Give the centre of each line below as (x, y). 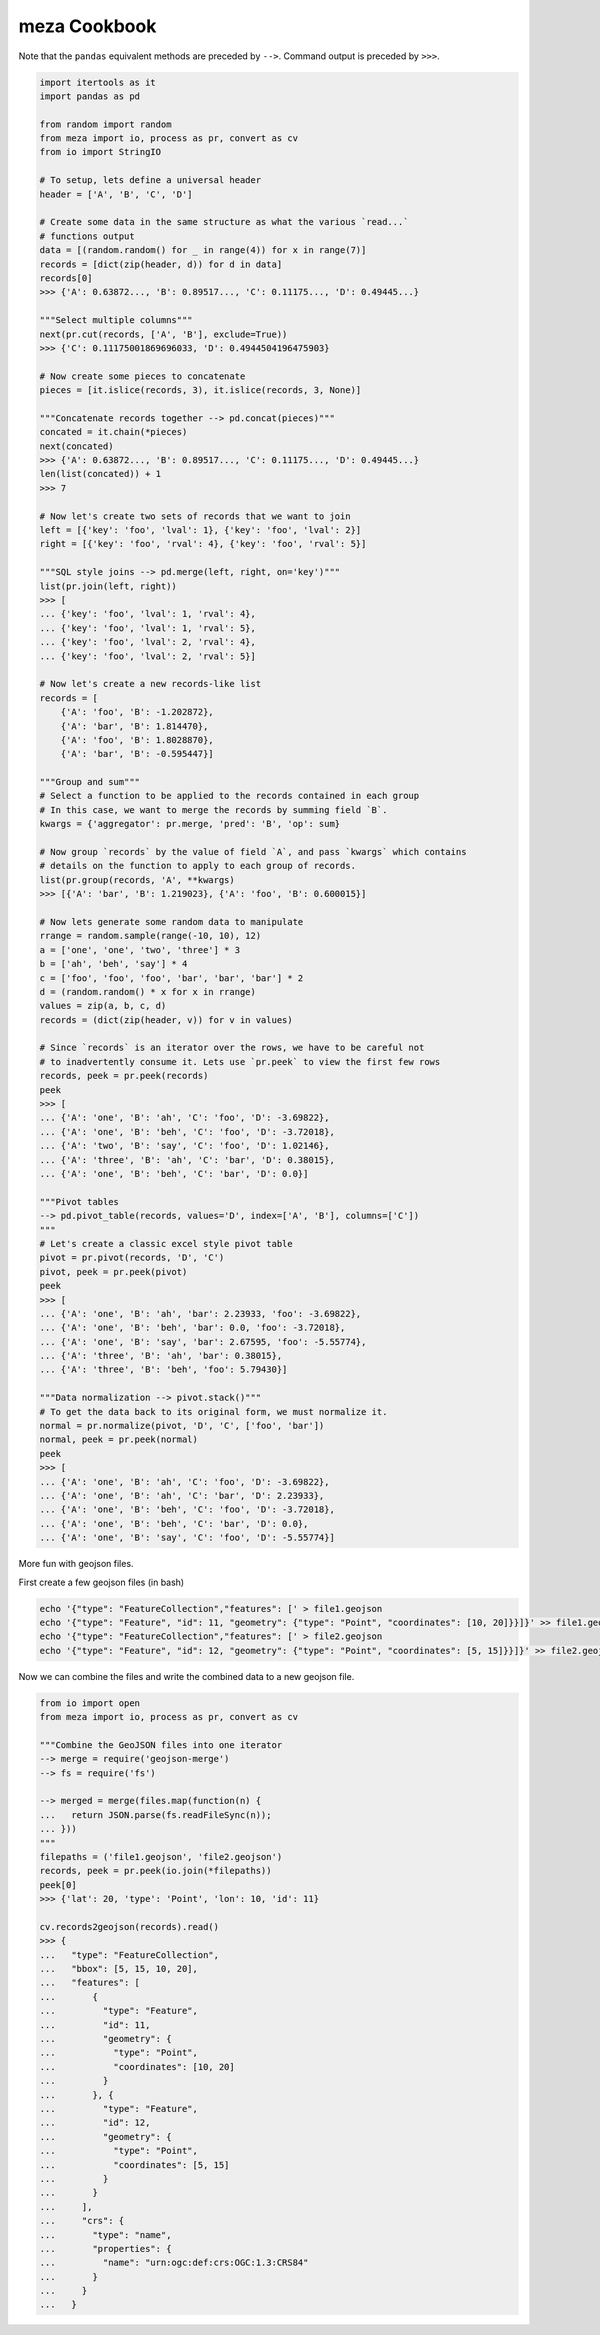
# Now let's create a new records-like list (150, 684)
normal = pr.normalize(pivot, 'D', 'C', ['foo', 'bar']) (182, 1426)
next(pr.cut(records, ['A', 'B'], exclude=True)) (163, 334)
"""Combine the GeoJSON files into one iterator (161, 1744)
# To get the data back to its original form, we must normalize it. (213, 1411)
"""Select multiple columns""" (116, 320)
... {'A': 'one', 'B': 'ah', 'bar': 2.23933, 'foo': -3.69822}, (200, 1313)
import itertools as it (98, 82)
